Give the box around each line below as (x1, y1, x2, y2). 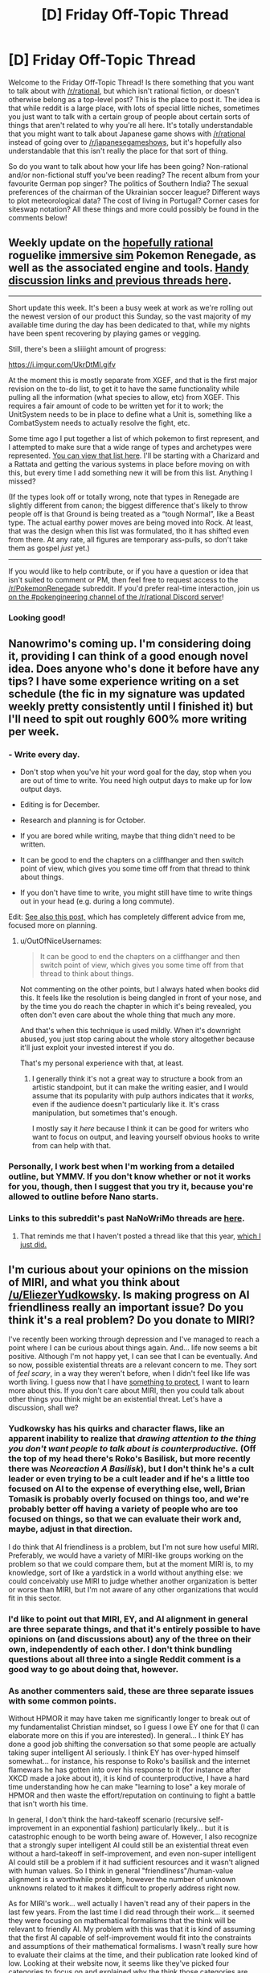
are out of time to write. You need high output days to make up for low (19, 776, 252, 785)
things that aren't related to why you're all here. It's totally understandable (8, 120, 253, 130)
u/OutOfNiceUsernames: (19, 936, 102, 946)
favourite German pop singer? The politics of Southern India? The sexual (8, 179, 249, 188)
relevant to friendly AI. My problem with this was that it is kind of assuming (8, 1924, 256, 1934)
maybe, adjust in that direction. (8, 1523, 133, 1534)
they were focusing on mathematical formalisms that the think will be (8, 1915, 236, 1925)
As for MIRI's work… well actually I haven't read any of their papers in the (8, 1898, 251, 1908)
